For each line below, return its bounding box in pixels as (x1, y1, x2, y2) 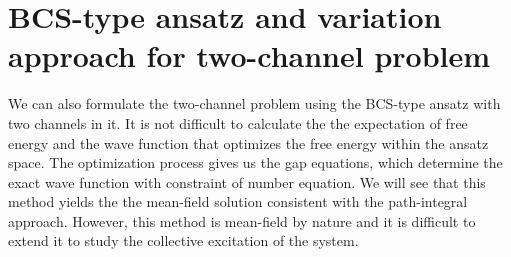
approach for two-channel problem (8, 35, 491, 76)
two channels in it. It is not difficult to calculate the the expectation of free (8, 112, 468, 133)
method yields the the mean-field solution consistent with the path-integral (8, 191, 468, 212)
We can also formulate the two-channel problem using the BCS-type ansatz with (8, 93, 501, 114)
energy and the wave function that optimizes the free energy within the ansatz (8, 132, 489, 153)
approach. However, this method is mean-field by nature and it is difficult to (8, 210, 476, 231)
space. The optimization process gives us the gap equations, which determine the (8, 152, 503, 173)
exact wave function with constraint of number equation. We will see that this (8, 171, 486, 192)
